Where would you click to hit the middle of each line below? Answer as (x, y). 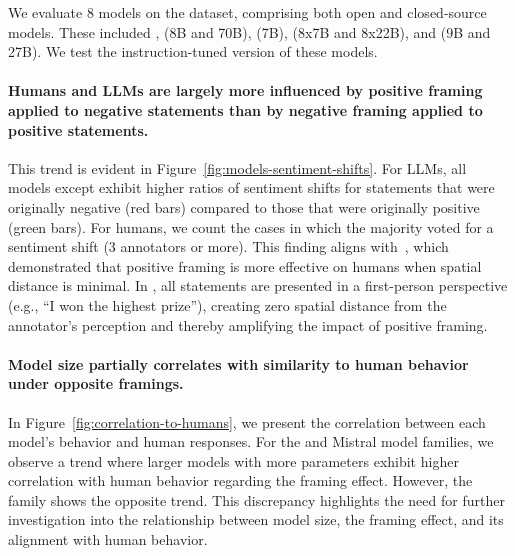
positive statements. (78, 129)
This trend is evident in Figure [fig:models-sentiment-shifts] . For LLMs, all (237, 167)
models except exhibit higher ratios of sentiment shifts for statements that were (251, 187)
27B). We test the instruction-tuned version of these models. (193, 51)
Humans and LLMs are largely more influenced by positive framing (245, 90)
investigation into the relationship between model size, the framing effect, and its (256, 519)
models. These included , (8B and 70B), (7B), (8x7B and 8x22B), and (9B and (249, 31)
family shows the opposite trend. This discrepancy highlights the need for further (256, 499)
